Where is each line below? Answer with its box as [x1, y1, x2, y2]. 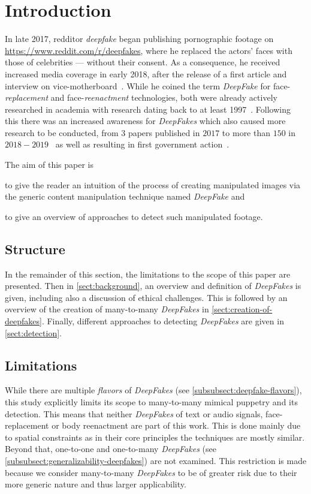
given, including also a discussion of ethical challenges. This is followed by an [5, 291, 288, 303]
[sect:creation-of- [212, 303, 273, 315]
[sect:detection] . [5, 326, 62, 339]
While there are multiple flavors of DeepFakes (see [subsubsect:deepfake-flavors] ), [5, 384, 302, 396]
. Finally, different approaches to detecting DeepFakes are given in [41, 315, 284, 327]
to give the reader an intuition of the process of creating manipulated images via [5, 178, 301, 191]
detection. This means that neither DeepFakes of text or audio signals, [5, 407, 263, 420]
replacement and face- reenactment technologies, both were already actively [5, 91, 277, 104]
